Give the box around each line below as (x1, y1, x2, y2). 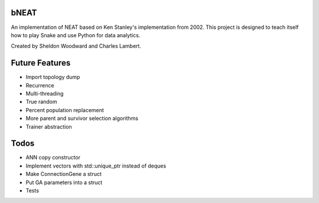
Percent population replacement (25, 106, 105, 113)
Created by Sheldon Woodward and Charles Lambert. (11, 42, 142, 50)
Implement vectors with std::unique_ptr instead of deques (25, 162, 167, 169)
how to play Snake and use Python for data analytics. (11, 31, 141, 38)
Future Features (11, 58, 71, 68)
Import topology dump (25, 74, 80, 81)
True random (25, 98, 57, 106)
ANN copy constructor (25, 154, 81, 161)
